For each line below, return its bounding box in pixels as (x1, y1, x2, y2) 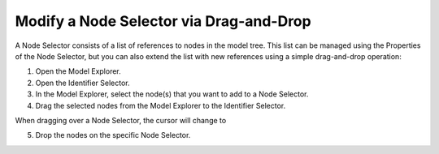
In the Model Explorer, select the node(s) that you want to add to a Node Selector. (35, 89, 309, 99)
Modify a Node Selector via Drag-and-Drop (15, 12, 312, 30)
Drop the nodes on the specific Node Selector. (35, 130, 191, 140)
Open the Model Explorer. (35, 66, 121, 76)
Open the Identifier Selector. (35, 78, 130, 88)
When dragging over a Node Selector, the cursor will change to (15, 115, 227, 125)
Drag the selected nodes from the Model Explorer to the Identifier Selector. (35, 101, 286, 110)
